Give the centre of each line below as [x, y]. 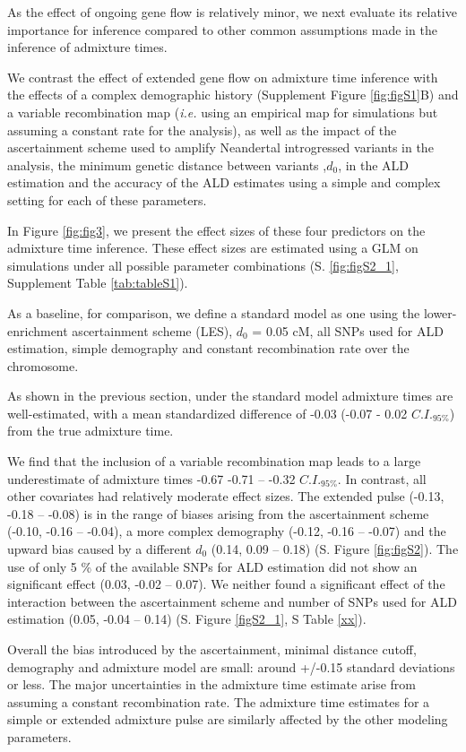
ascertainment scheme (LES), [152, 330]
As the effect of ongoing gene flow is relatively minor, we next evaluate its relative [232, 12]
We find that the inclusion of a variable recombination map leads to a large [214, 461]
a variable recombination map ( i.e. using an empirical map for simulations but [223, 112]
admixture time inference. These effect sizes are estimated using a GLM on [213, 248]
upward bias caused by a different [99, 549]
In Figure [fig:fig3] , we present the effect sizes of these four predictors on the [216, 230]
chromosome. [43, 365]
